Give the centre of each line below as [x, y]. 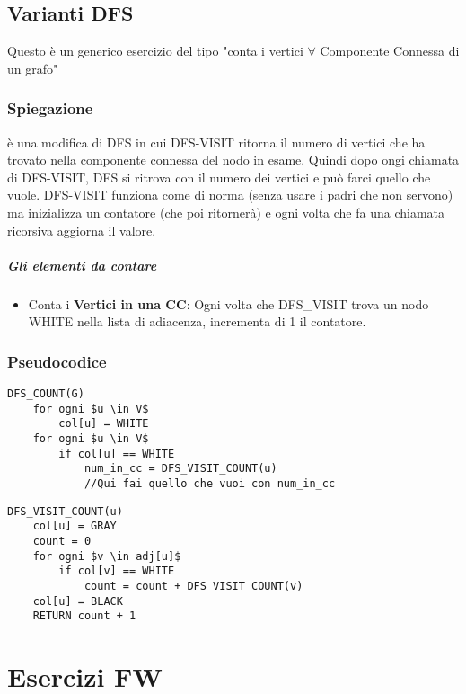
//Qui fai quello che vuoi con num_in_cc [210, 484]
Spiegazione [50, 108]
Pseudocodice [57, 361]
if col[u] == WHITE [117, 454]
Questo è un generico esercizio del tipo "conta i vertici [155, 51]
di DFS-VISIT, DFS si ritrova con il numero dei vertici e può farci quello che [219, 177]
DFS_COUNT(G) [46, 394]
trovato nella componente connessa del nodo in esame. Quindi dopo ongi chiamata [233, 160]
